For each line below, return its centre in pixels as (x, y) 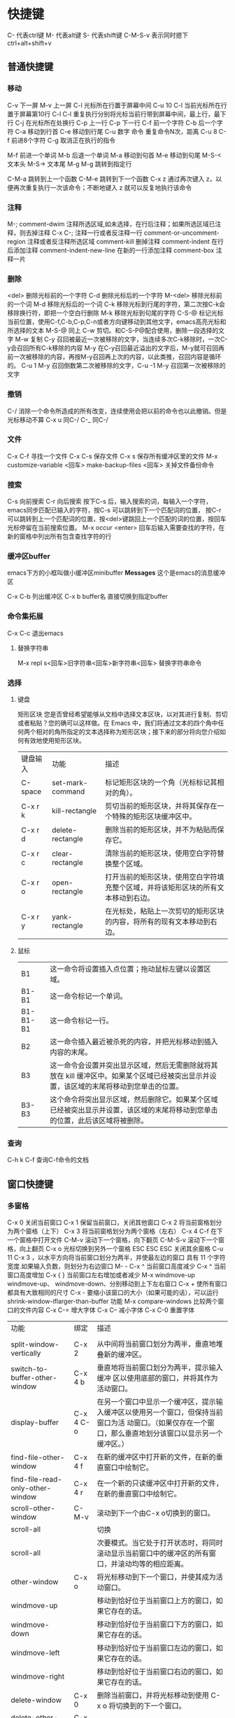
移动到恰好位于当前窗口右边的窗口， (157, 1671)
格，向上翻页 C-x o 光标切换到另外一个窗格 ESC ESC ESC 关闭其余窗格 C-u (115, 1248)
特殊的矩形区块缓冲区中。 (154, 816)
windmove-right (38, 1676)
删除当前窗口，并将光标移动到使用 (153, 1695)
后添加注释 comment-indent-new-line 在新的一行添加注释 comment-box (111, 250)
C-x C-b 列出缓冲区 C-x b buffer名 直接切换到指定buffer (87, 596)
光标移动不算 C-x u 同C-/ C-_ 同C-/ (58, 420)
